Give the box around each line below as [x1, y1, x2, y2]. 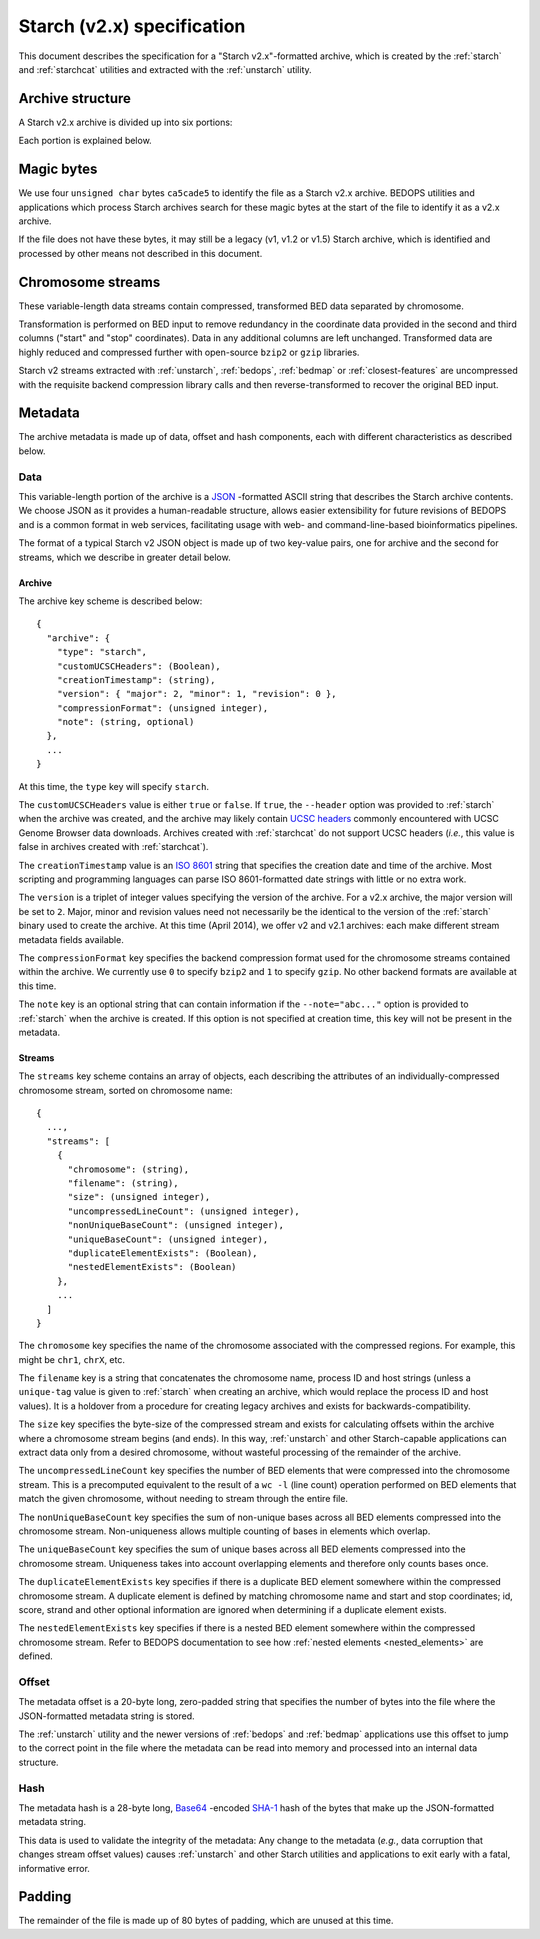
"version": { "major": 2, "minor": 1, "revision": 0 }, [56, 688, 337, 700]
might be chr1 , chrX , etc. [18, 1353, 125, 1365]
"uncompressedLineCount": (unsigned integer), [67, 1205, 300, 1217]
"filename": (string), [67, 1178, 179, 1189]
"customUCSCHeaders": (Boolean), [56, 660, 222, 672]
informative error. [18, 1862, 90, 1874]
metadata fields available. [18, 933, 124, 945]
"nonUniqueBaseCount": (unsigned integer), [67, 1220, 285, 1231]
